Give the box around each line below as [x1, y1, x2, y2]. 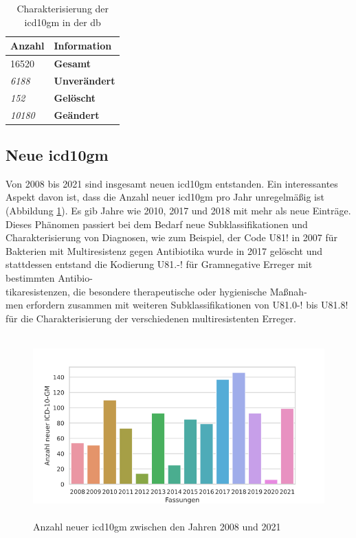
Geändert [54, 107, 100, 122]
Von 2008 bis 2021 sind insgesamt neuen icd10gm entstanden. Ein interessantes [5, 176, 338, 190]
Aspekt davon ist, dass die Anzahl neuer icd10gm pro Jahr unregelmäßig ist [5, 190, 324, 204]
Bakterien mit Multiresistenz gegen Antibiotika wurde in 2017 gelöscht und [5, 243, 323, 258]
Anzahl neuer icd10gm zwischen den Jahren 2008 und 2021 [33, 519, 281, 533]
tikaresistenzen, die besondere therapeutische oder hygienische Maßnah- [5, 284, 307, 298]
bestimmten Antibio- [5, 271, 93, 285]
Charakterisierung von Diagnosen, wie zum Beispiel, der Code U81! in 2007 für [5, 230, 338, 245]
